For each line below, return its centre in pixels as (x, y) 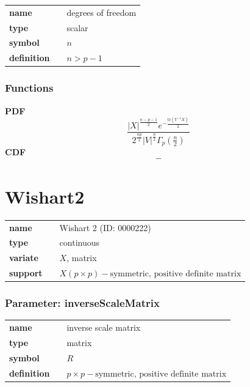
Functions (29, 88)
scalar (77, 27)
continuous (80, 242)
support (26, 273)
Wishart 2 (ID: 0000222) (105, 227)
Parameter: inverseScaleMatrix (82, 303)
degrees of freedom (102, 12)
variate (24, 258)
